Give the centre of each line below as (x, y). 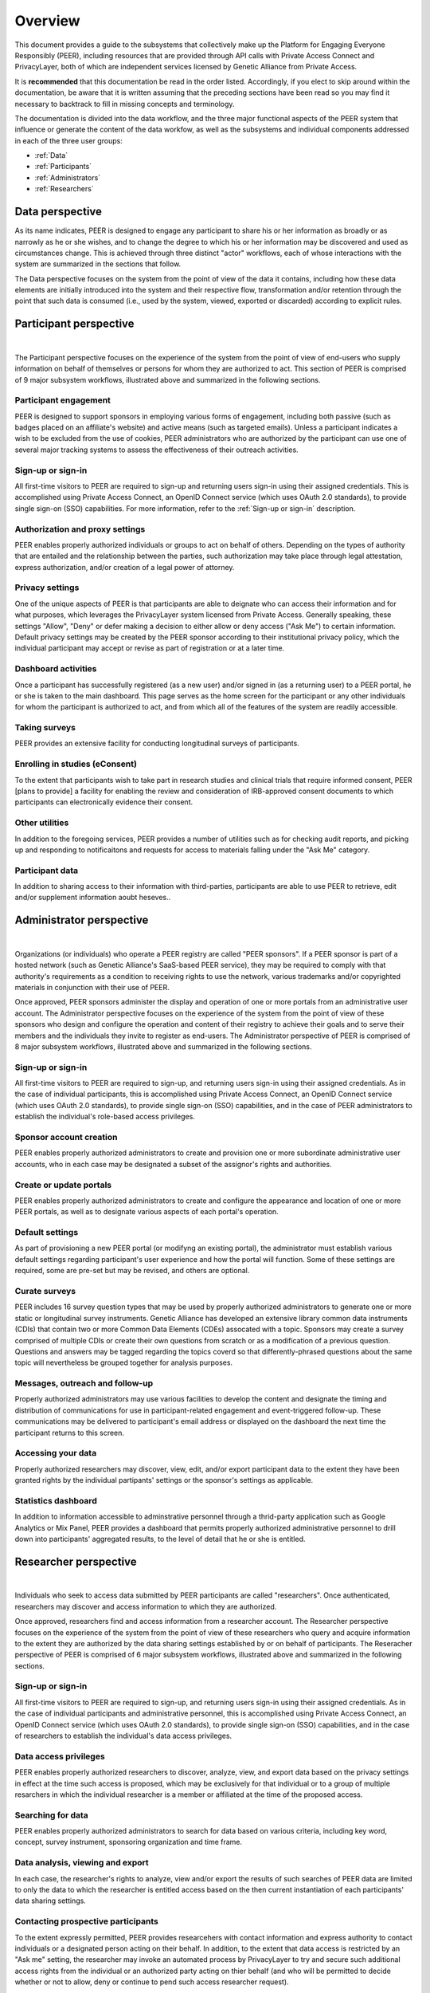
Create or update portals (63, 1185)
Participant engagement (63, 400)
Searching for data (52, 1815)
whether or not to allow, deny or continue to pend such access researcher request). (152, 1982)
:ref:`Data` (51, 155)
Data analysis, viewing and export (82, 1863)
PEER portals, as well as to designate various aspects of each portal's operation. (147, 1212)
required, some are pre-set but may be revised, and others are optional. (132, 1271)
